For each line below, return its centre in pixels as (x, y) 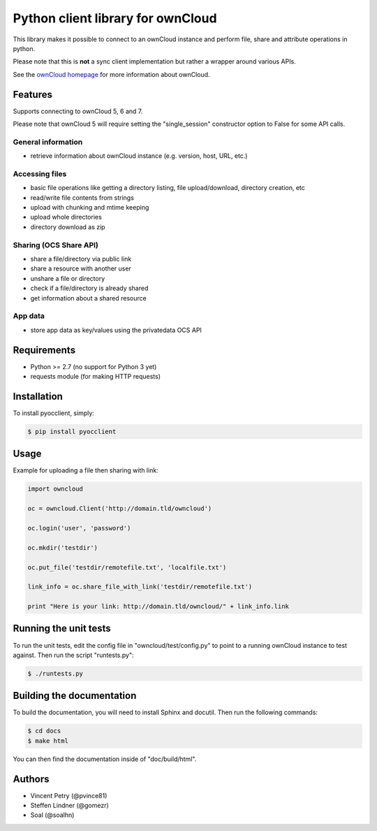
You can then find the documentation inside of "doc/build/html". (105, 759)
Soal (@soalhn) (52, 815)
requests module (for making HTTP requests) (95, 376)
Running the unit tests (62, 629)
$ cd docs (44, 731)
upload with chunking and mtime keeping (90, 208)
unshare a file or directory (68, 278)
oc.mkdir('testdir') (62, 548)
